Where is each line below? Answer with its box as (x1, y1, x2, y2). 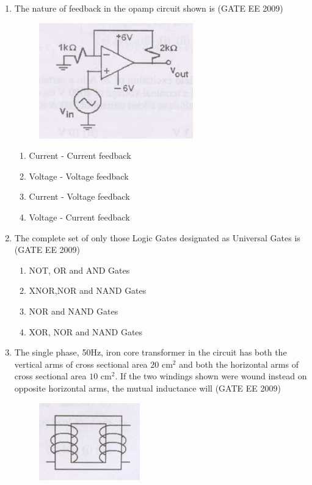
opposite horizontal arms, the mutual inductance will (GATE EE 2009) (14, 381, 281, 394)
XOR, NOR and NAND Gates (29, 325, 143, 338)
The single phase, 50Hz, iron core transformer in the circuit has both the (14, 346, 287, 359)
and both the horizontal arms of (179, 357, 299, 370)
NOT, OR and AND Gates (29, 263, 130, 276)
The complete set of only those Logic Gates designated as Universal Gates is (14, 231, 300, 244)
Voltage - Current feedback (29, 210, 130, 223)
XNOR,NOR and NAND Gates (29, 284, 147, 297)
